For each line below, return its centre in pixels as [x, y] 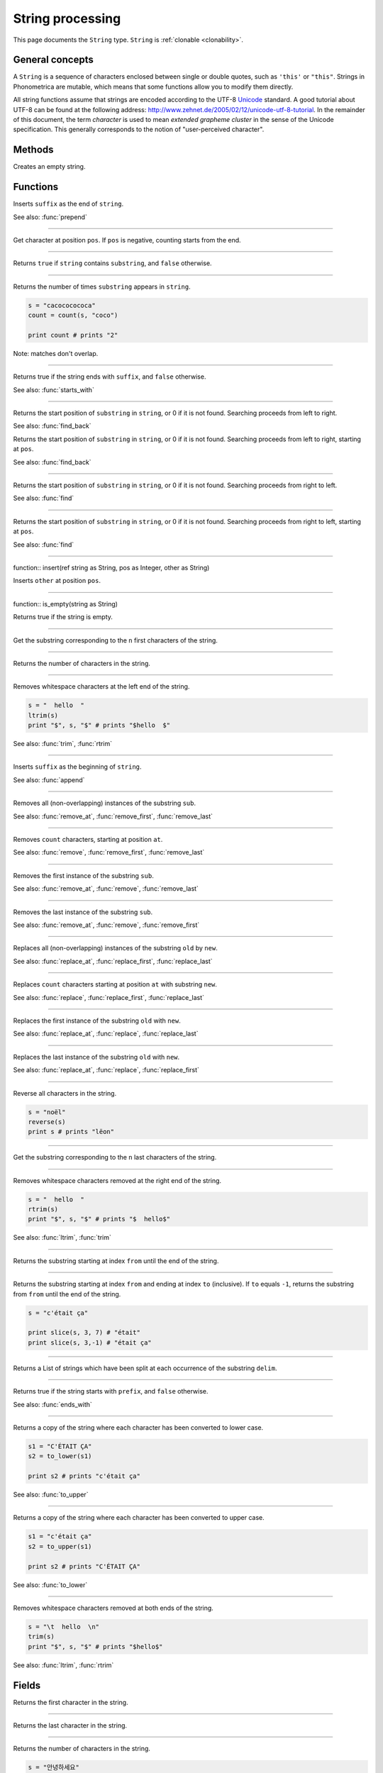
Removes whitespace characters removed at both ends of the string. [113, 1608]
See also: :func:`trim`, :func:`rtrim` [63, 744]
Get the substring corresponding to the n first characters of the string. [115, 640]
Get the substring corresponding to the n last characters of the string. [115, 1157]
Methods [33, 150]
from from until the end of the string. [67, 1294]
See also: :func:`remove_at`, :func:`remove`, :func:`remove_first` [106, 925]
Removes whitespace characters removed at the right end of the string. [117, 1180]
